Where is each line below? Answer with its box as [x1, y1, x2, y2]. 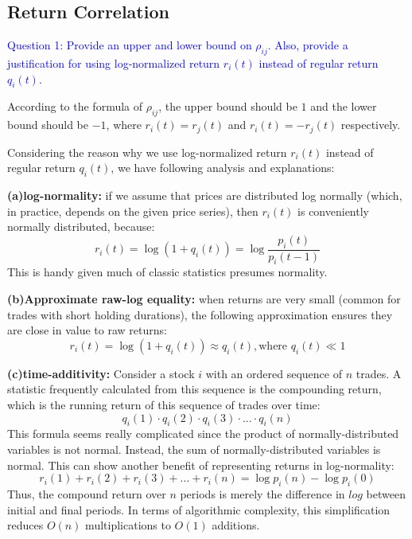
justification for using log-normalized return [7, 55, 220, 71]
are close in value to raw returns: [7, 322, 167, 338]
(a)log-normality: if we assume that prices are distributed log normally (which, [7, 187, 402, 204]
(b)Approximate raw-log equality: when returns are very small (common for [7, 291, 401, 307]
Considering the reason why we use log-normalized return [7, 143, 287, 160]
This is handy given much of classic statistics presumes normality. [7, 264, 328, 280]
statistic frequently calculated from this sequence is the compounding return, [7, 381, 382, 397]
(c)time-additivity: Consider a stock [7, 365, 195, 381]
